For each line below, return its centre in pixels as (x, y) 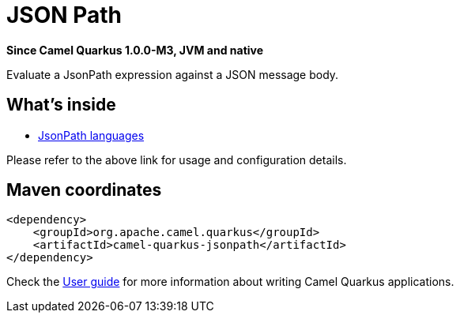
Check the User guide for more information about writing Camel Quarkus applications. (230, 282)
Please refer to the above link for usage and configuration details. (177, 159)
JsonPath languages (91, 135)
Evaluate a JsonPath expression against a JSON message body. (173, 74)
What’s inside (61, 105)
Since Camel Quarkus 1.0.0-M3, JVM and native (135, 50)
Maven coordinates (84, 190)
